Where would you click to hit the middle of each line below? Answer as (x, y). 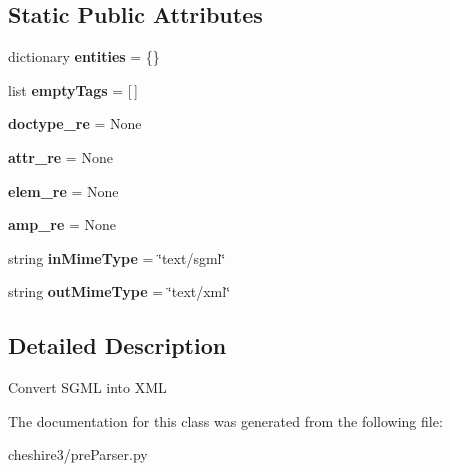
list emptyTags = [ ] (73, 89)
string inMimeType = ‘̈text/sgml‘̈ (117, 257)
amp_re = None (62, 224)
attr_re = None (60, 156)
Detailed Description (117, 345)
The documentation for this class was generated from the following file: (225, 420)
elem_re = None (63, 190)
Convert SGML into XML (87, 387)
